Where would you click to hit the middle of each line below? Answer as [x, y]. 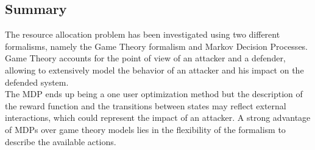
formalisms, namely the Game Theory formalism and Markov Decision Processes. [157, 46]
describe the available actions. [61, 141]
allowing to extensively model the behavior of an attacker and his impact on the [154, 70]
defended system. [37, 82]
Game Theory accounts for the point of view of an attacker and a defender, [145, 58]
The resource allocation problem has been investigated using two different [143, 34]
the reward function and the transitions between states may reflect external [146, 105]
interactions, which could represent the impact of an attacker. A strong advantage [158, 118]
